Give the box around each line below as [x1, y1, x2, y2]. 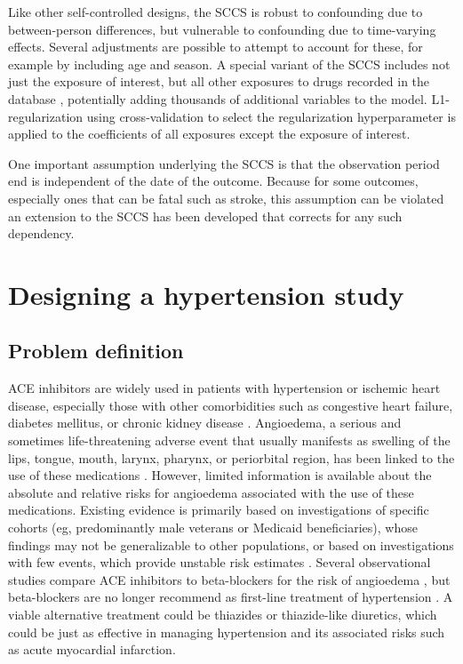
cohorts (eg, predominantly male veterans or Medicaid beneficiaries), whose [8, 518, 418, 537]
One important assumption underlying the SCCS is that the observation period [8, 154, 440, 172]
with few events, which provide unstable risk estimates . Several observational [8, 553, 431, 572]
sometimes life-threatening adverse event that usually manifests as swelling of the [8, 431, 451, 450]
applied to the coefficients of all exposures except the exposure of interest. [8, 124, 411, 143]
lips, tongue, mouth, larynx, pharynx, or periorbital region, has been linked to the [8, 448, 455, 467]
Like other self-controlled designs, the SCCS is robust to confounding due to [8, 3, 423, 20]
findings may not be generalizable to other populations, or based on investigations [8, 535, 454, 554]
